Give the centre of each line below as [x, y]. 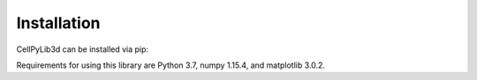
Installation [58, 23]
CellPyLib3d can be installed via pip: [83, 49]
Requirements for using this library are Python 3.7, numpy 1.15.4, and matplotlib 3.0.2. [171, 65]
